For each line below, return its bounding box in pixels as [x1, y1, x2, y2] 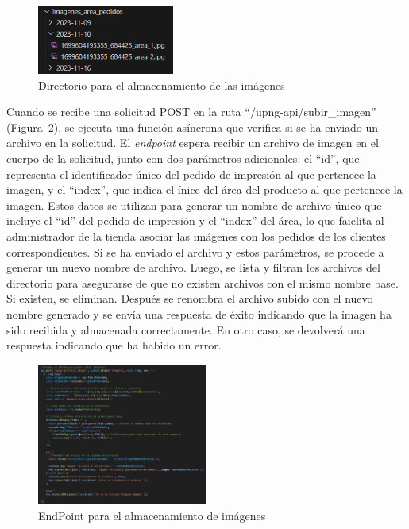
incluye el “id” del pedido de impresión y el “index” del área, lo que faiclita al [6, 212, 384, 229]
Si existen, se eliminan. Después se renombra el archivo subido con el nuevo [6, 290, 373, 307]
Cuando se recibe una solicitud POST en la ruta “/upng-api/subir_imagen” [6, 103, 376, 120]
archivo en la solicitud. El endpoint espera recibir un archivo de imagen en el [6, 134, 379, 151]
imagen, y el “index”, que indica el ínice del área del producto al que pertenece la [6, 181, 403, 198]
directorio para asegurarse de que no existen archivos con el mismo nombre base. [6, 274, 399, 291]
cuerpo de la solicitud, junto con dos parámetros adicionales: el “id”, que [6, 150, 360, 167]
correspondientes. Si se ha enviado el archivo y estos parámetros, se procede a [6, 243, 384, 260]
